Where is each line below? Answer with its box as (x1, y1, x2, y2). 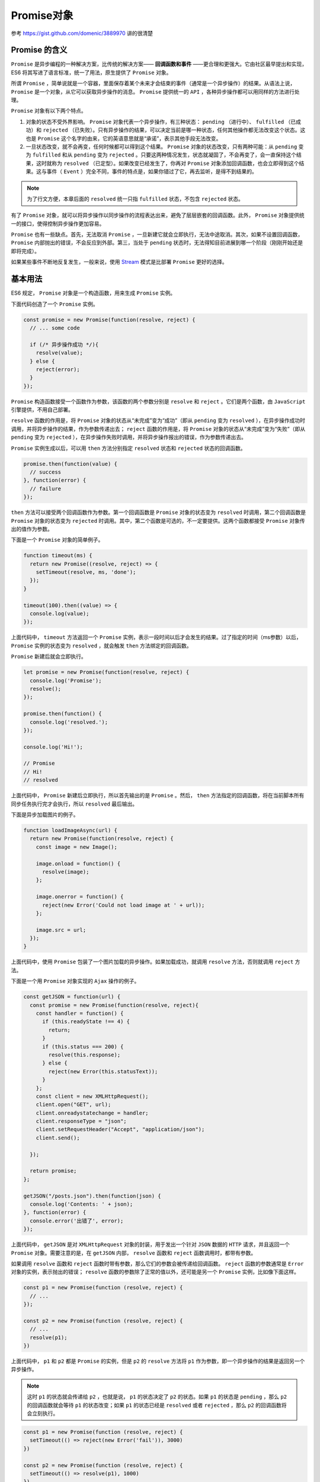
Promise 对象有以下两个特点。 (11, 107, 87, 114)
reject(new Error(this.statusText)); (48, 1068, 158, 1075)
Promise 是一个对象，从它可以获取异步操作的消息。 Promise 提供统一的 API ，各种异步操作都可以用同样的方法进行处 (11, 88, 300, 95)
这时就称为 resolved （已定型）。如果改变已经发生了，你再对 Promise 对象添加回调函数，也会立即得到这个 (36, 159, 299, 167)
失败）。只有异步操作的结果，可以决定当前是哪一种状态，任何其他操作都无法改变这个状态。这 (79, 126, 306, 133)
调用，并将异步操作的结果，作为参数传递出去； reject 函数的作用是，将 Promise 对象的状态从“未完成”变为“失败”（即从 (11, 425, 306, 432)
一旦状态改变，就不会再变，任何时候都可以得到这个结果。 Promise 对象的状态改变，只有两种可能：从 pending (25, 143, 297, 150)
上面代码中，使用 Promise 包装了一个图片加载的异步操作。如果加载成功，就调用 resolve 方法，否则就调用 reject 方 (11, 958, 300, 966)
